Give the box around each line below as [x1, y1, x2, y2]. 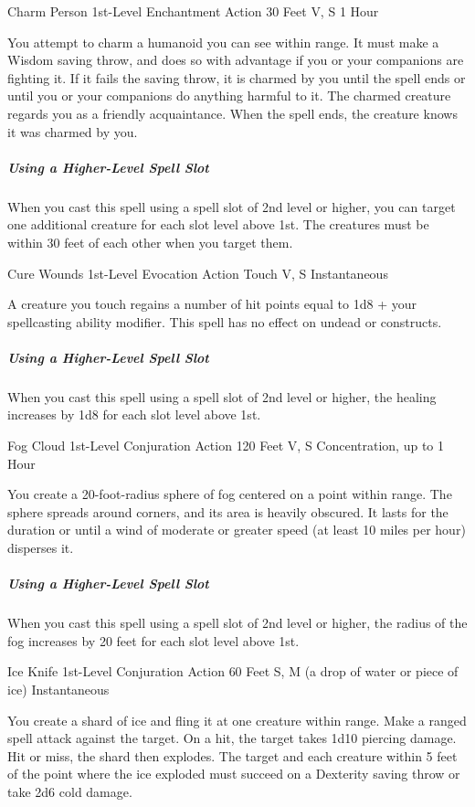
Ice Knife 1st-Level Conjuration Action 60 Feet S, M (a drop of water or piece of [7, 662, 459, 681]
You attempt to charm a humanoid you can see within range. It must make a [7, 32, 439, 51]
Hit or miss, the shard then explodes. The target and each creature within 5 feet [7, 746, 458, 765]
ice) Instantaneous [7, 679, 110, 698]
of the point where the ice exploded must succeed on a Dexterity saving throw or [7, 764, 460, 783]
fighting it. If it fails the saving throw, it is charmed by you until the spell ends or [7, 68, 466, 87]
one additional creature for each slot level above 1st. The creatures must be [7, 215, 429, 234]
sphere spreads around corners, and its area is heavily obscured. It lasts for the [7, 502, 449, 521]
